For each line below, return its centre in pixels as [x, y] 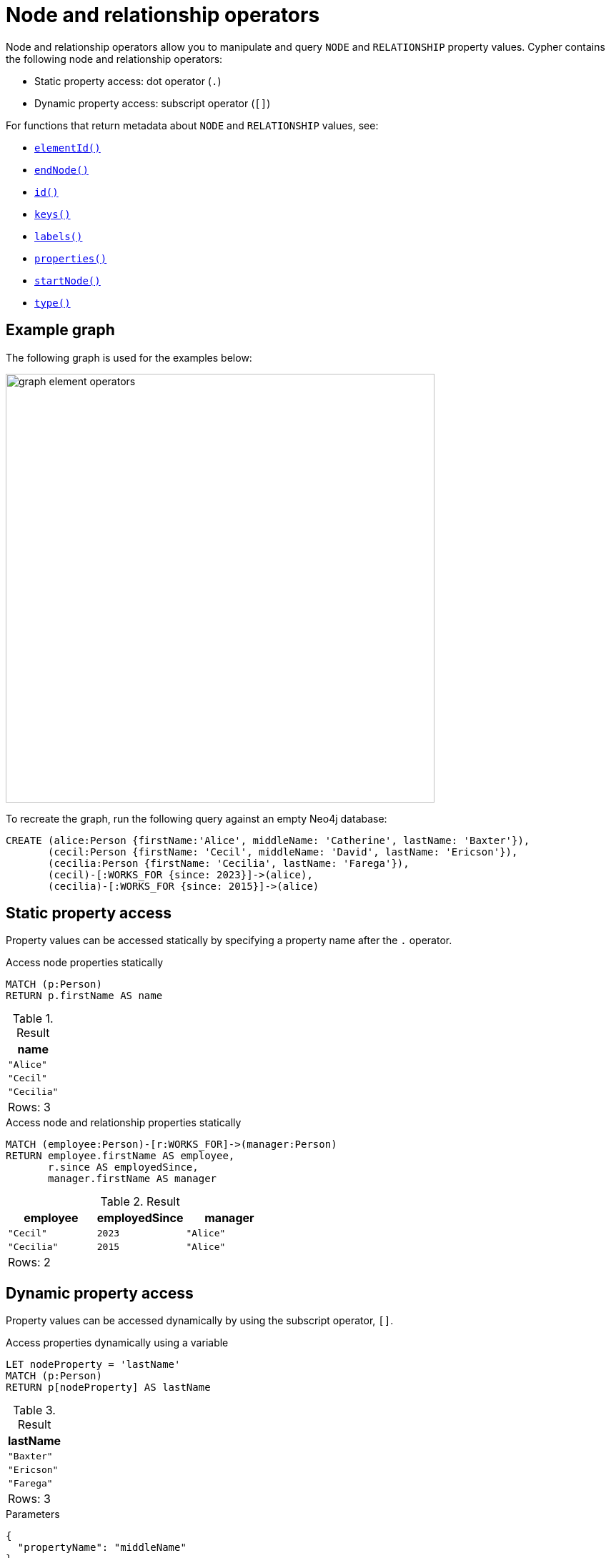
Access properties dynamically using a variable [117, 1343]
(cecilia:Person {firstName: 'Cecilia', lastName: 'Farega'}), [229, 863]
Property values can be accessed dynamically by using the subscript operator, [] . [200, 1321]
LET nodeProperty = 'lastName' [93, 1365]
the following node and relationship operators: [114, 59]
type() [53, 303]
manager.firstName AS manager [133, 1179]
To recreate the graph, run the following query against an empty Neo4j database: [197, 818]
